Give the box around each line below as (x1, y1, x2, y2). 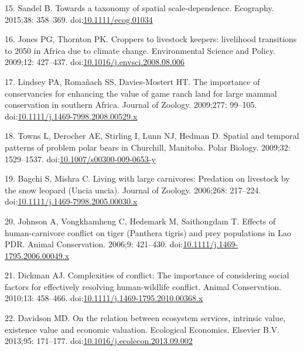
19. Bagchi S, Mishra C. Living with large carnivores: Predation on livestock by (5, 172, 290, 185)
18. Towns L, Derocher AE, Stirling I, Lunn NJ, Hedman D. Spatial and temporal (5, 130, 299, 142)
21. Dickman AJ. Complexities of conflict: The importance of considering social (5, 269, 289, 281)
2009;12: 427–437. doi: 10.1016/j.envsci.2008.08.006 (5, 56, 185, 68)
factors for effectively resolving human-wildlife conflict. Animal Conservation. (5, 280, 282, 292)
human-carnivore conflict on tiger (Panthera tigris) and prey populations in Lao (5, 226, 291, 238)
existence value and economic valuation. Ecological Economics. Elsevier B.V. (5, 323, 280, 335)
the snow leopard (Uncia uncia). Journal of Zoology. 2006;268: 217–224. (5, 183, 261, 196)
